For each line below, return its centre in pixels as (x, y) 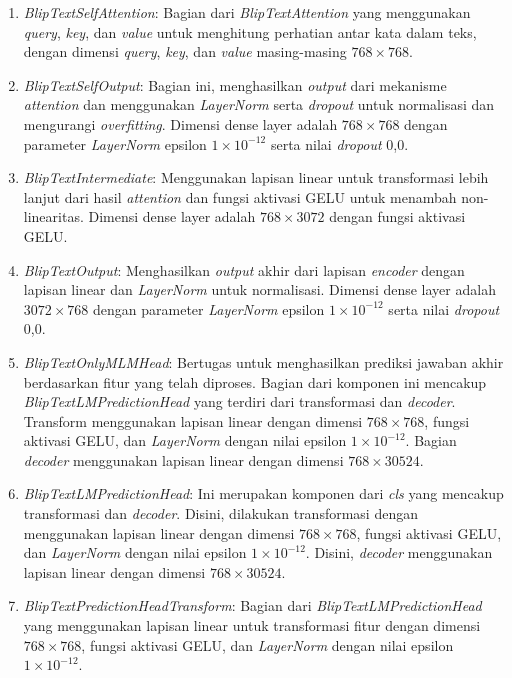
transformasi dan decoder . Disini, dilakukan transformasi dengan (220, 513)
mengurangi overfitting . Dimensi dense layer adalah (180, 123)
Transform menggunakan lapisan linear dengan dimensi (193, 420)
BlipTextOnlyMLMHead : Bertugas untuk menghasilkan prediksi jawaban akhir (263, 361)
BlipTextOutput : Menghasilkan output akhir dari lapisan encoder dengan (244, 269)
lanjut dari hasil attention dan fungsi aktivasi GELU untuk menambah (240, 196)
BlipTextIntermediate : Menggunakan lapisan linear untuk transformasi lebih (256, 177)
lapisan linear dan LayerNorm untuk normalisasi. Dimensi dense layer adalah (259, 289)
